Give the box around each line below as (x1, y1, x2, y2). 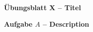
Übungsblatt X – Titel (4, 2, 81, 12)
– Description (43, 18, 89, 29)
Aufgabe (4, 18, 33, 29)
